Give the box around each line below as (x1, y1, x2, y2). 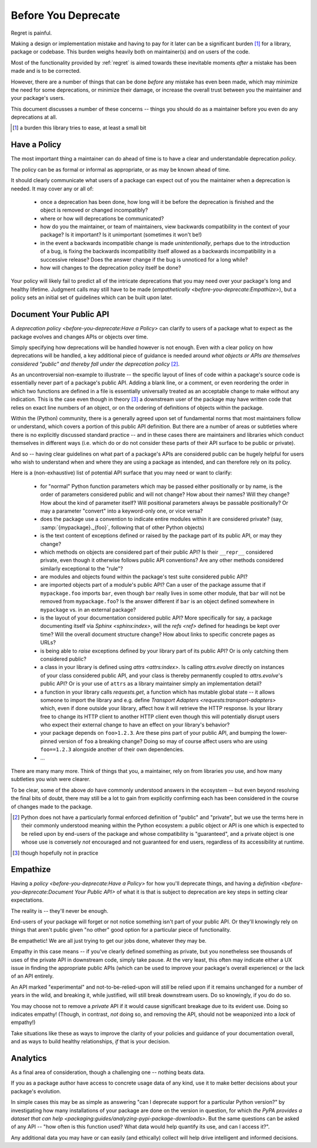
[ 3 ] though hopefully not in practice (12, 849, 99, 856)
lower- (271, 729, 288, 737)
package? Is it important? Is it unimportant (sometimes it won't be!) (40, 231, 202, 238)
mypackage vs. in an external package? (40, 606, 136, 613)
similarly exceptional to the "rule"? (40, 565, 123, 572)
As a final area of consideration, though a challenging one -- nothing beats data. (11, 1069, 205, 1076)
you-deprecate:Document (11, 888, 73, 895)
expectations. (11, 896, 44, 903)
